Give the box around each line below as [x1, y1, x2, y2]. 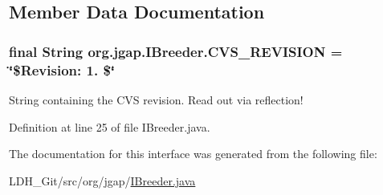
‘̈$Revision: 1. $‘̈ [9, 59, 116, 79]
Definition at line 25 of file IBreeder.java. [9, 118, 210, 135]
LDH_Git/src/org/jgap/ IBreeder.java [9, 172, 196, 189]
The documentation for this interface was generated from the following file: [9, 145, 377, 162]
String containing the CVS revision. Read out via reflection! [9, 91, 304, 108]
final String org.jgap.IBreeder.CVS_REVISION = [9, 41, 343, 61]
